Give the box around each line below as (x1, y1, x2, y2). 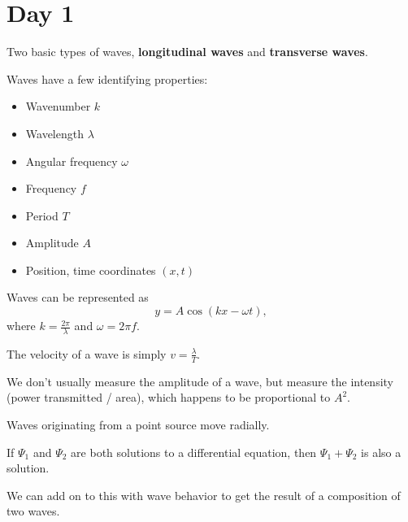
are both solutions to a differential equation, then (71, 443, 317, 460)
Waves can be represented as (7, 289, 149, 306)
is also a (361, 443, 401, 460)
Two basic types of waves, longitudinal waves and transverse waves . (7, 43, 368, 60)
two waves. (7, 502, 60, 520)
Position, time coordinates (25, 261, 156, 278)
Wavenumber (25, 98, 91, 115)
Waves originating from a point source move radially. (7, 415, 270, 433)
